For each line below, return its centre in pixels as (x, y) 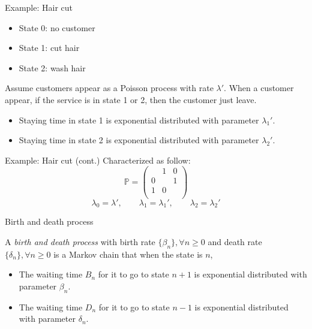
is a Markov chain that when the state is (128, 254)
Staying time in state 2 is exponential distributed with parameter (139, 140)
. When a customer (259, 88)
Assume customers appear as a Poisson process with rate (109, 88)
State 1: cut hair (49, 48)
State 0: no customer (57, 27)
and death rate (235, 241)
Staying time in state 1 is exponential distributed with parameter (139, 120)
